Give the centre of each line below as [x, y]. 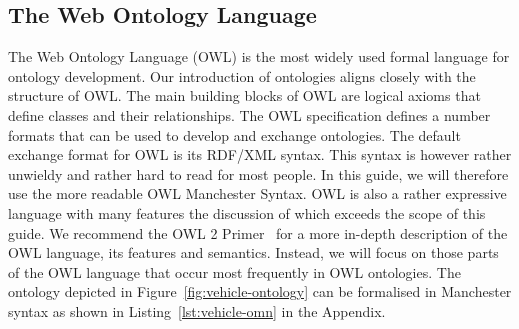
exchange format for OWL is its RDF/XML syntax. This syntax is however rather [260, 154]
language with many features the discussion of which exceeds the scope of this [247, 212]
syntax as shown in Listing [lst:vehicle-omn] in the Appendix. [197, 310]
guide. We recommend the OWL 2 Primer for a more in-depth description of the [258, 232]
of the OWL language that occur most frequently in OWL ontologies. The [234, 271]
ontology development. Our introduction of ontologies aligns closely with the [242, 75]
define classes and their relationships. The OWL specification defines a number [249, 114]
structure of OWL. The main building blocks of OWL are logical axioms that [244, 95]
